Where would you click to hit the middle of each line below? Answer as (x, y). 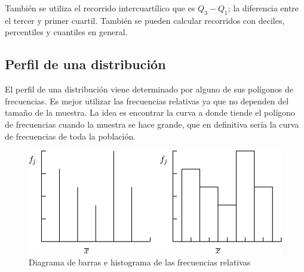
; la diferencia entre (263, 8)
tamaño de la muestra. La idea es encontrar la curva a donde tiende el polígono (150, 112)
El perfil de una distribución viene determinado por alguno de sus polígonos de (149, 89)
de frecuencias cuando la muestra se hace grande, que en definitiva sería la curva (152, 124)
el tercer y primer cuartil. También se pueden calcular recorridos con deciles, (145, 20)
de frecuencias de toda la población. (70, 136)
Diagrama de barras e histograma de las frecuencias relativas (140, 262)
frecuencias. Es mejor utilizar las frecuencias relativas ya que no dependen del (147, 101)
